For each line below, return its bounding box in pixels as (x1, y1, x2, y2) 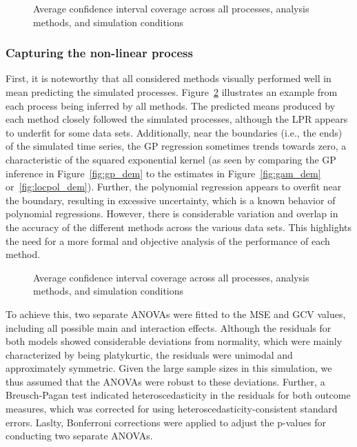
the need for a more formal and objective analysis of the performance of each (6, 233, 330, 248)
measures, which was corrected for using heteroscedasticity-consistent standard (6, 401, 338, 416)
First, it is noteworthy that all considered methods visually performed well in (6, 71, 331, 86)
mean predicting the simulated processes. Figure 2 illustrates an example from (6, 85, 338, 99)
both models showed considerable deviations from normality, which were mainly (6, 334, 343, 348)
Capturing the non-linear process (6, 44, 193, 61)
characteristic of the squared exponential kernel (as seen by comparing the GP (6, 152, 336, 166)
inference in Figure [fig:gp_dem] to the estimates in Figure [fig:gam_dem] (6, 166, 321, 180)
